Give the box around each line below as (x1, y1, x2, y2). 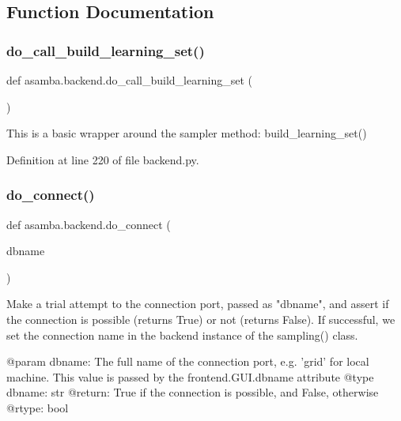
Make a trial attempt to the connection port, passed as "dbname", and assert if (6, 295, 389, 312)
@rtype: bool (6, 399, 69, 415)
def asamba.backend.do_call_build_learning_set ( (6, 72, 252, 88)
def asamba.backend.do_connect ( (6, 216, 171, 232)
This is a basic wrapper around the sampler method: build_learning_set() (6, 125, 367, 141)
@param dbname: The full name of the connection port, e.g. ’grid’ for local (6, 353, 369, 370)
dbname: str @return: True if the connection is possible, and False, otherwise (6, 384, 379, 400)
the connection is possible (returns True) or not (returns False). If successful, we (6, 310, 395, 327)
